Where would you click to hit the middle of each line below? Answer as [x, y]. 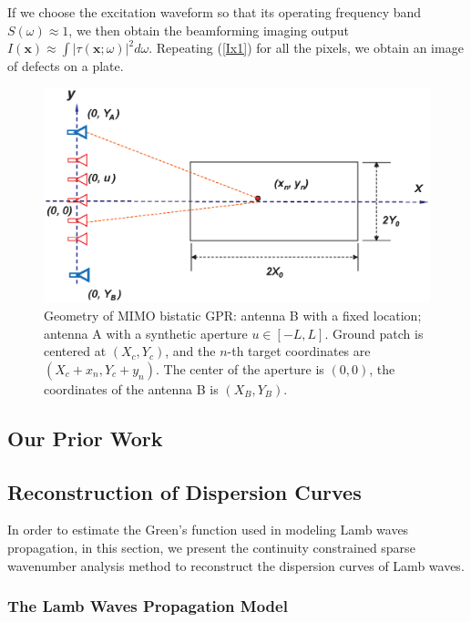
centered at [75, 351]
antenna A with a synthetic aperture [146, 333]
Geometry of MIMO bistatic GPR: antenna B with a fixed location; [233, 315]
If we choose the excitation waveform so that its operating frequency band [215, 12]
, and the [190, 351]
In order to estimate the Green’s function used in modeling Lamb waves [208, 530]
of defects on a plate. [66, 66]
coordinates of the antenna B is [131, 388]
